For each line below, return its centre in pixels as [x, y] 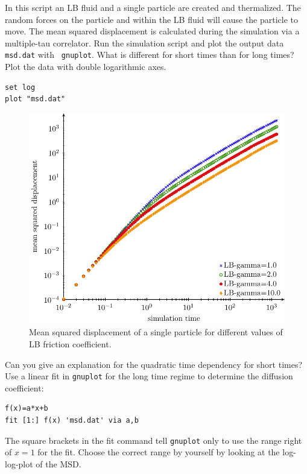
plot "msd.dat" [35, 99]
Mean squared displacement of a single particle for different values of [156, 332]
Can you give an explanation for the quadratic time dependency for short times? [154, 364]
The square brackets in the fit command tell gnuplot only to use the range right [153, 440]
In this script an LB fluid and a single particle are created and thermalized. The [153, 7]
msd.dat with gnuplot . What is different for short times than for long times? [150, 55]
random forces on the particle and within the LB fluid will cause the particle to [152, 19]
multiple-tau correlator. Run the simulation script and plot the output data [144, 43]
